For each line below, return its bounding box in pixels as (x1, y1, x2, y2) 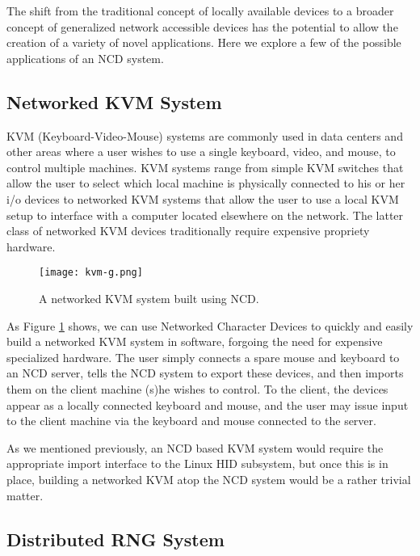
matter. (6, 486, 44, 503)
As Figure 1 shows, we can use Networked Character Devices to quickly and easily (6, 317, 414, 334)
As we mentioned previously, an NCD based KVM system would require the (6, 439, 384, 456)
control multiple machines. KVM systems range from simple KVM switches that (6, 158, 404, 175)
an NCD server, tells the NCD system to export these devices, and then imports (6, 364, 404, 381)
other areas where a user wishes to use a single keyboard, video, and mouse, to (6, 143, 396, 160)
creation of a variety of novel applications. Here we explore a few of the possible (6, 34, 401, 51)
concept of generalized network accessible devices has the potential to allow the (6, 18, 398, 35)
